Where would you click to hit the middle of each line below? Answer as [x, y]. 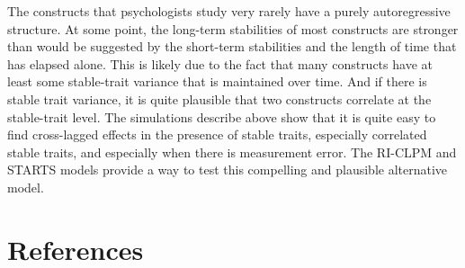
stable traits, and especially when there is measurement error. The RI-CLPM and [232, 152]
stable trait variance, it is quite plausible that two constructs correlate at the [219, 98]
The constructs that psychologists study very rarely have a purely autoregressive [229, 11]
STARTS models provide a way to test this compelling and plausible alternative [228, 170]
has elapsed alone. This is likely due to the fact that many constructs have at [220, 63]
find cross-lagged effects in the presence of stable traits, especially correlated [217, 134]
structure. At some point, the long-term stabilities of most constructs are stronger [233, 28]
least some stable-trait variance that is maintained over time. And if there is [217, 81]
